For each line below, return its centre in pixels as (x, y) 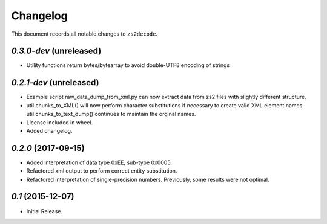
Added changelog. (49, 130)
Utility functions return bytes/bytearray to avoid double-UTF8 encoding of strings (128, 65)
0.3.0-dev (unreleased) (56, 51)
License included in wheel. (60, 122)
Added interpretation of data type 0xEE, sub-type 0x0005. (99, 162)
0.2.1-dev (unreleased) (55, 82)
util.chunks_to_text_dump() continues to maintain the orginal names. (111, 114)
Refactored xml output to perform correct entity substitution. (102, 171)
